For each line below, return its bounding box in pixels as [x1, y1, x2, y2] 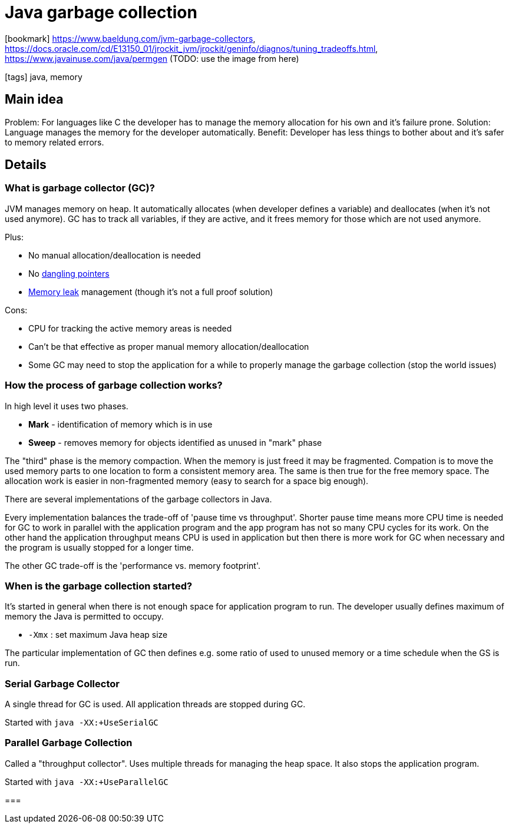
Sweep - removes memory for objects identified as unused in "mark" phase [28, 437, 322, 448]
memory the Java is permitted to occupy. [5, 611, 164, 622]
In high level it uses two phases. [5, 400, 128, 411]
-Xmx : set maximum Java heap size [28, 630, 168, 640]
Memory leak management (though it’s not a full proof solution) [28, 286, 273, 297]
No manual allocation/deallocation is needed [28, 250, 201, 260]
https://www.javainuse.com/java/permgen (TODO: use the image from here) [5, 53, 299, 64]
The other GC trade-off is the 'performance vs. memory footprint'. [5, 560, 260, 571]
